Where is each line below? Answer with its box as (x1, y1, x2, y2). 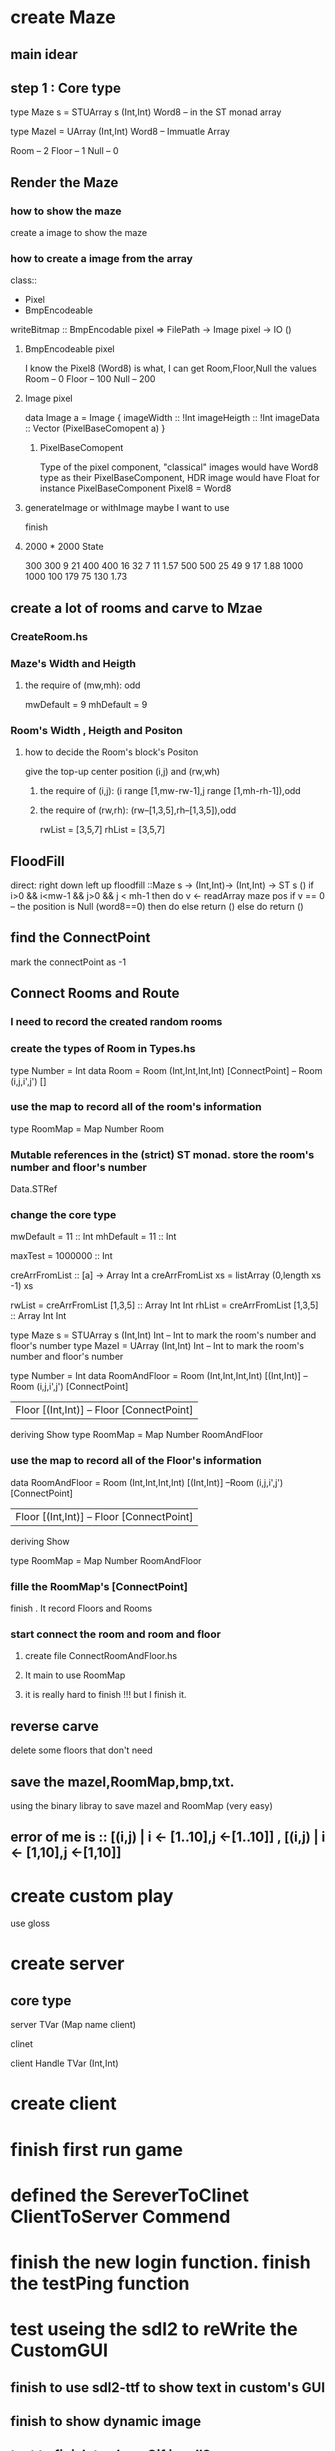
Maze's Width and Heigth (10, 656, 137, 670)
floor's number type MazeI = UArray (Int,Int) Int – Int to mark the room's (10, 1340, 305, 1352)
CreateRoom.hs (10, 629, 88, 643)
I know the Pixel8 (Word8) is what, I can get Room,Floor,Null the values (24, 362, 317, 375)
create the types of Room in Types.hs (10, 1042, 196, 1056)
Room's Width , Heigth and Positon (10, 723, 183, 737)
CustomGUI (10, 2339, 108, 2362)
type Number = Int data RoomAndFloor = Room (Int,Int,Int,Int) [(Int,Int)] (10, 1370, 302, 1382)
